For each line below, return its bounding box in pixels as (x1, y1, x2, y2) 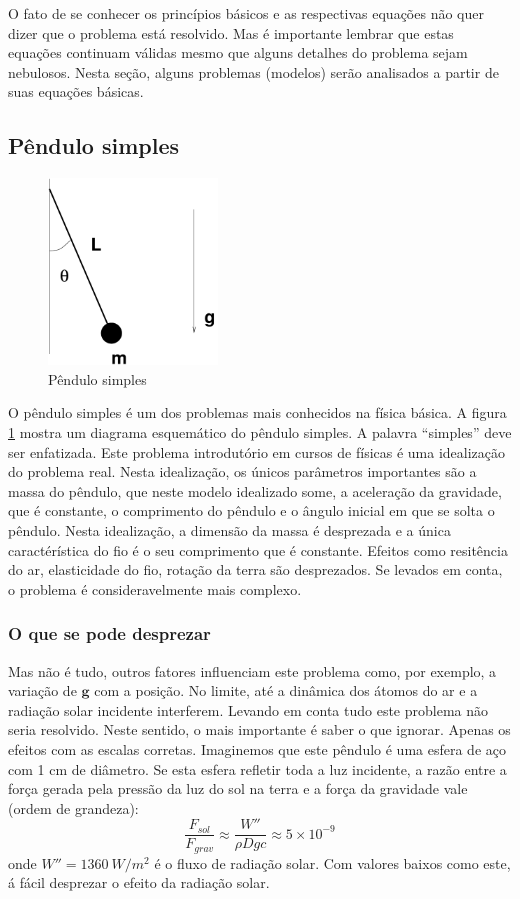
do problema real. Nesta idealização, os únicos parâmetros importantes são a (8, 461, 477, 482)
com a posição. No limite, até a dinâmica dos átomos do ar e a (94, 680, 478, 701)
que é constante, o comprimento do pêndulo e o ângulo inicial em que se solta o (8, 500, 495, 521)
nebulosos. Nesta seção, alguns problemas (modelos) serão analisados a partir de (8, 61, 499, 82)
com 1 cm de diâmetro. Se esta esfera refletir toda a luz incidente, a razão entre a (8, 758, 507, 779)
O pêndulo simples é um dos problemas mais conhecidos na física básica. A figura (8, 402, 507, 423)
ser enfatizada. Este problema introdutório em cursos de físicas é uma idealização (8, 441, 506, 462)
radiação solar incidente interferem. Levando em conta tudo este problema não (8, 699, 489, 720)
